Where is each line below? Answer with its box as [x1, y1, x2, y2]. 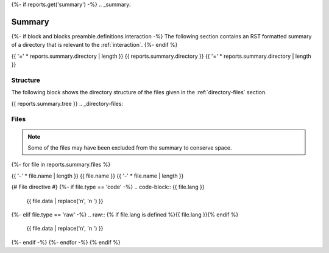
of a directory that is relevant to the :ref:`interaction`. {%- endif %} [11, 41, 178, 49]
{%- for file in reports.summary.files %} [11, 161, 111, 168]
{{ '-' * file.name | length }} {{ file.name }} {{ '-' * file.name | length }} [11, 172, 184, 179]
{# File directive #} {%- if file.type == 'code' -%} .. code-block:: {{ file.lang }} [11, 183, 205, 191]
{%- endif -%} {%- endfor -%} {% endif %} [11, 238, 121, 246]
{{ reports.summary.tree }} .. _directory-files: [11, 100, 124, 107]
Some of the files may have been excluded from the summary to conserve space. [27, 144, 232, 151]
